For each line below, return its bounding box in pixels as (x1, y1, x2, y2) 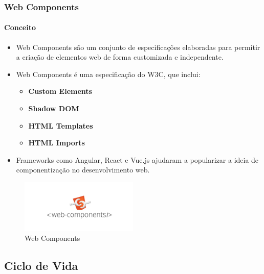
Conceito (4, 22, 36, 33)
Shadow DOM (28, 103, 79, 114)
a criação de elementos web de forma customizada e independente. (16, 52, 224, 62)
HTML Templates (28, 120, 93, 131)
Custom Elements (28, 86, 92, 96)
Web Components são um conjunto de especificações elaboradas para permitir (16, 41, 260, 52)
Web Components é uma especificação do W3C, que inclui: (16, 68, 201, 79)
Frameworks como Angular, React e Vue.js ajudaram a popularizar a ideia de (16, 154, 259, 165)
